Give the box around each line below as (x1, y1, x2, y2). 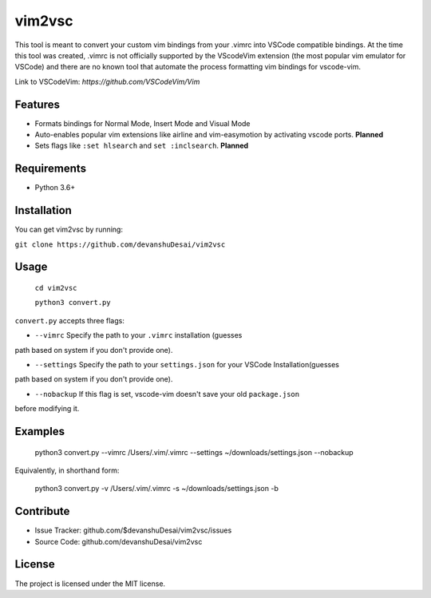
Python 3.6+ (34, 183, 76, 192)
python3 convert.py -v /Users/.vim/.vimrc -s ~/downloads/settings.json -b (34, 484, 279, 493)
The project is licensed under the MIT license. (14, 579, 166, 588)
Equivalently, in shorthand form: (14, 465, 120, 475)
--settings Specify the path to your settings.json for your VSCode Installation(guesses (34, 359, 339, 369)
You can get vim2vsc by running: (14, 224, 124, 235)
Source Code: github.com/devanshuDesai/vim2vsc (34, 537, 203, 546)
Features (14, 97, 60, 111)
